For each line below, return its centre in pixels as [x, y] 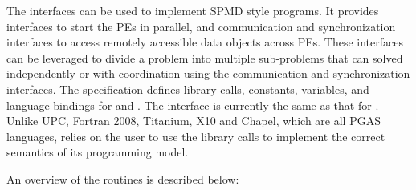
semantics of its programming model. [98, 152]
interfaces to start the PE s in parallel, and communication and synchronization [201, 26]
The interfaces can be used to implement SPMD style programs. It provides [193, 10]
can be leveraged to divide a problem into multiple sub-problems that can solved [205, 57]
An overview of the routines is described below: [123, 178]
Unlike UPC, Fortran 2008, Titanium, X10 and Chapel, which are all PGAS [194, 121]
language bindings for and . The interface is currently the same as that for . [193, 105]
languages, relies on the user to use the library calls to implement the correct [196, 136]
